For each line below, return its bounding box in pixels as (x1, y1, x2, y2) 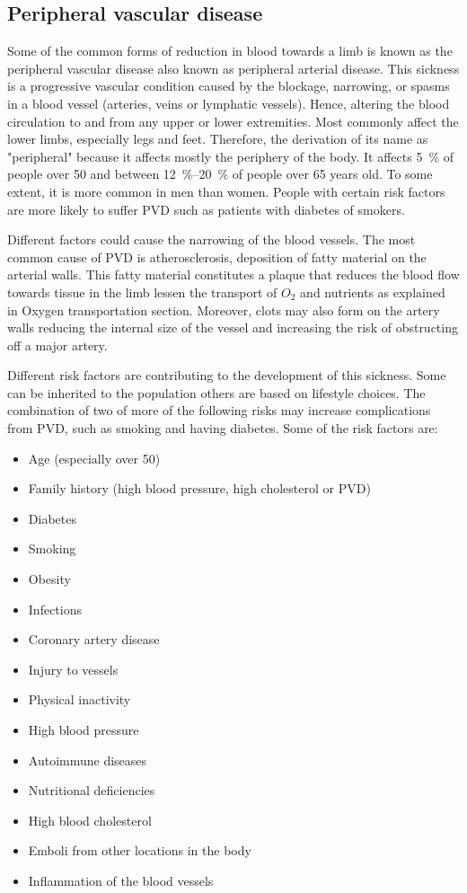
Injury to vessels (28, 659, 119, 678)
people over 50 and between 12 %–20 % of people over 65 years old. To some (7, 164, 433, 183)
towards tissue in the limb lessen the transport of (7, 282, 278, 301)
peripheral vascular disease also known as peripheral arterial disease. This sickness (7, 58, 460, 77)
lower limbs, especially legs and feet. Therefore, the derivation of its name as (7, 129, 428, 148)
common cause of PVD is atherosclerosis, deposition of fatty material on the (7, 247, 427, 266)
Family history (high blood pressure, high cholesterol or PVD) (28, 479, 371, 498)
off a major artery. (7, 335, 108, 354)
